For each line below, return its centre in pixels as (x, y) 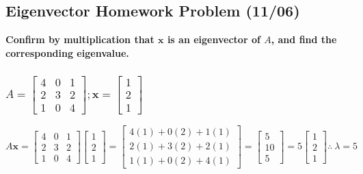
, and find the (304, 39)
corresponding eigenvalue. (67, 52)
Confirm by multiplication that (80, 39)
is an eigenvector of (214, 39)
